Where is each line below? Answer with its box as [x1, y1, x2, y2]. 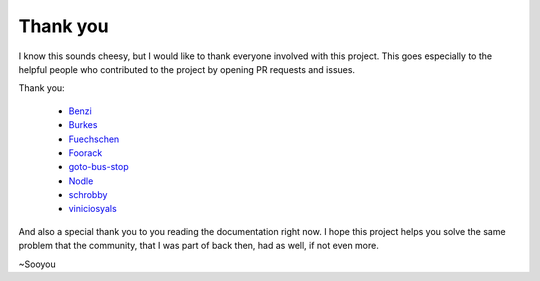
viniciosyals [68, 203, 117, 215]
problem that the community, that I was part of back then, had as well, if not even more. [18, 240, 379, 252]
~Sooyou [18, 258, 57, 270]
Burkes [68, 119, 98, 131]
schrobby [68, 189, 108, 201]
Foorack [68, 146, 103, 159]
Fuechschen [68, 133, 120, 145]
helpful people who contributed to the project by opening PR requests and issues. [18, 63, 355, 75]
